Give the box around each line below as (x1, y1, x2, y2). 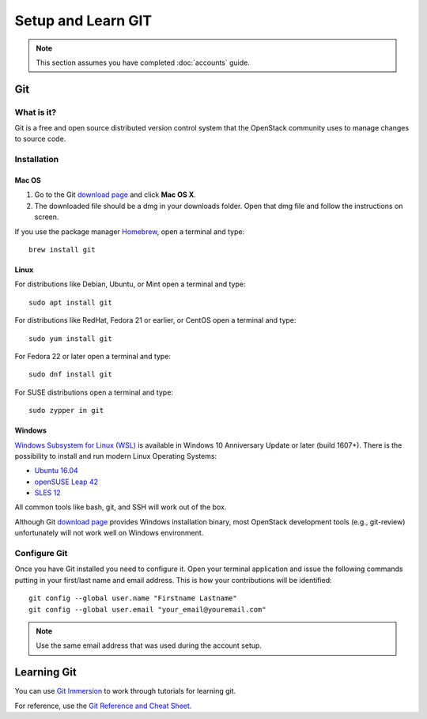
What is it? (14, 107, 57, 118)
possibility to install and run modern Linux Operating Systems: (14, 451, 217, 460)
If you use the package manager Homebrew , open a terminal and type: (14, 226, 245, 237)
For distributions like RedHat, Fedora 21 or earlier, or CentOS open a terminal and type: (14, 316, 297, 325)
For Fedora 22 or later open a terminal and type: (14, 351, 172, 361)
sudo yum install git (28, 334, 112, 343)
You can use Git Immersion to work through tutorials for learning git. (14, 687, 236, 696)
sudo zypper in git (28, 406, 104, 415)
